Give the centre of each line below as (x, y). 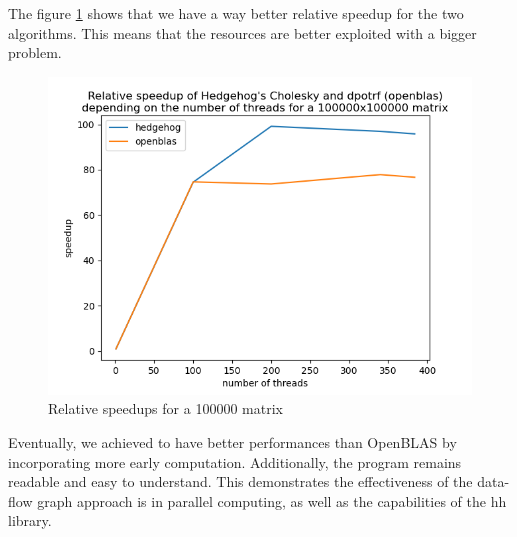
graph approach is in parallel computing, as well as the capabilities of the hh (272, 500)
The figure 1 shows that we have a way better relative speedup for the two (236, 13)
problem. (35, 52)
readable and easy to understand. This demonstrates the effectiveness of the (240, 481)
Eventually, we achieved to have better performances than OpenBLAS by (232, 441)
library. (30, 520)
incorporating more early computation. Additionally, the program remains (235, 461)
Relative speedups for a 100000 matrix (165, 408)
